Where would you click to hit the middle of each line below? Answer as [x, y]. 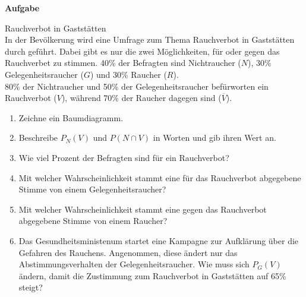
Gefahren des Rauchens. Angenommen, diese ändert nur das [128, 252]
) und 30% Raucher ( [128, 74]
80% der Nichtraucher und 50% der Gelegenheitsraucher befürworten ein [137, 86]
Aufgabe [22, 8]
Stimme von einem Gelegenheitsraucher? [92, 189]
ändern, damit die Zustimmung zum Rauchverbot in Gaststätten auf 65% [152, 275]
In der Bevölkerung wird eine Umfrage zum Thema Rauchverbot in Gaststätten [150, 40]
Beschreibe [38, 138]
